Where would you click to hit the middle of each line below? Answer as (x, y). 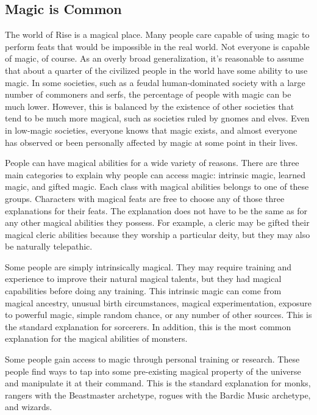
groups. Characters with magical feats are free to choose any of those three (145, 198)
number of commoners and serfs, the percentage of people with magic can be (148, 94)
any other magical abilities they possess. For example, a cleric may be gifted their (157, 222)
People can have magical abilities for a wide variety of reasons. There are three (152, 163)
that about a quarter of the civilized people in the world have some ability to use (156, 70)
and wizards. (29, 407)
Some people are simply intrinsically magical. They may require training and (148, 266)
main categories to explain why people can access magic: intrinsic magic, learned (155, 174)
